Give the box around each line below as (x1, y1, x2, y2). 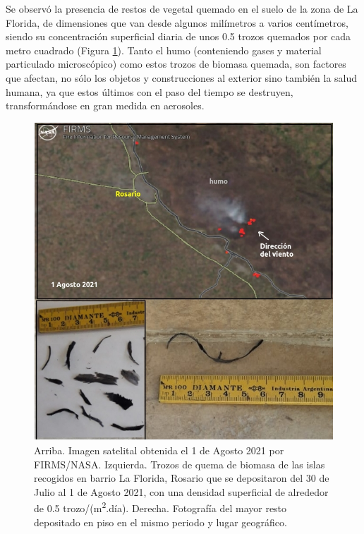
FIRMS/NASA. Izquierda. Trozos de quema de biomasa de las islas (34, 456, 325, 471)
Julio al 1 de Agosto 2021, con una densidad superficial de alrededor (34, 484, 329, 499)
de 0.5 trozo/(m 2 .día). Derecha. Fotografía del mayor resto (34, 499, 287, 515)
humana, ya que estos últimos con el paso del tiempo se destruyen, (6, 84, 293, 99)
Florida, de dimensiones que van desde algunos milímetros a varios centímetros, (6, 15, 348, 30)
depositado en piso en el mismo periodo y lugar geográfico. (34, 514, 287, 529)
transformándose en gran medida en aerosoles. (6, 98, 205, 113)
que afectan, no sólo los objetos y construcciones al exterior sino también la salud (6, 70, 358, 85)
